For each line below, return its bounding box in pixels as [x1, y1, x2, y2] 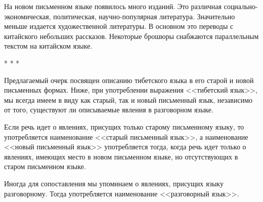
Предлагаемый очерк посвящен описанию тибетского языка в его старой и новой [4, 74, 254, 85]
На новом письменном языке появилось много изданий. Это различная [4, 1, 222, 11]
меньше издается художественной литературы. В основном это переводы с [4, 21, 234, 31]
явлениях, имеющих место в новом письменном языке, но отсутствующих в [4, 151, 238, 161]
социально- [224, 1, 258, 11]
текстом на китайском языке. [4, 41, 93, 51]
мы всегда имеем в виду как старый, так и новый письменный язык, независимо [4, 94, 253, 105]
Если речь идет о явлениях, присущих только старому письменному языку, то [4, 121, 244, 132]
